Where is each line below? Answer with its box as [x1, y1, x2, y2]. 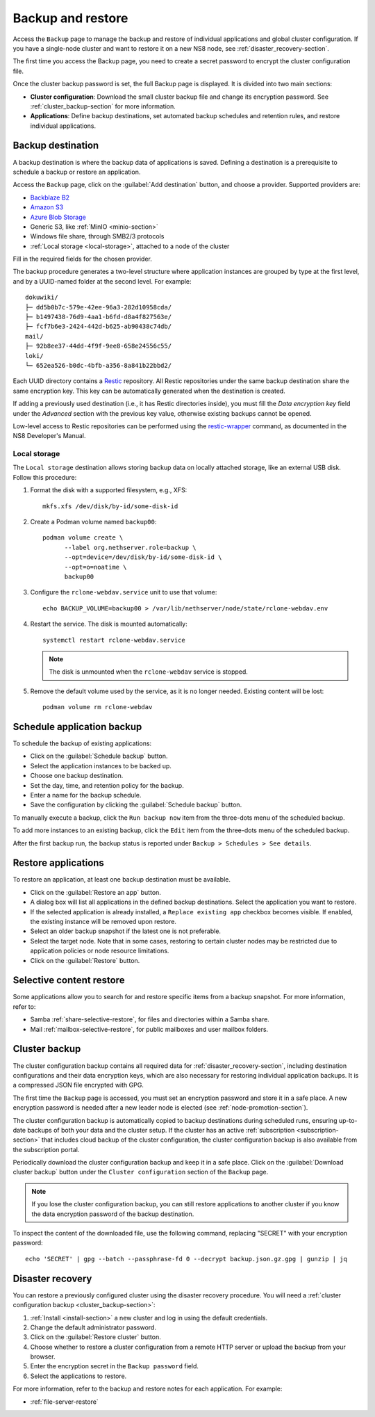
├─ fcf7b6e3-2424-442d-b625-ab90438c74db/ [25, 323, 172, 330]
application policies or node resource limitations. [30, 946, 169, 955]
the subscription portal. [12, 1145, 80, 1153]
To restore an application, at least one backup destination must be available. [12, 875, 231, 884]
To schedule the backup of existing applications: [12, 739, 152, 747]
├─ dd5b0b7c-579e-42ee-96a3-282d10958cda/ [25, 303, 172, 311]
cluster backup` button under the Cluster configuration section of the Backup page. [12, 1168, 269, 1176]
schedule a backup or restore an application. [12, 168, 141, 176]
